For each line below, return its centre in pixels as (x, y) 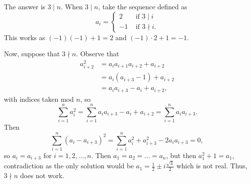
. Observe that (98, 54)
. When (72, 6)
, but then (181, 155)
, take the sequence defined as (143, 6)
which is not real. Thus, (212, 166)
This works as (25, 37)
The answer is (25, 6)
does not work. (42, 175)
